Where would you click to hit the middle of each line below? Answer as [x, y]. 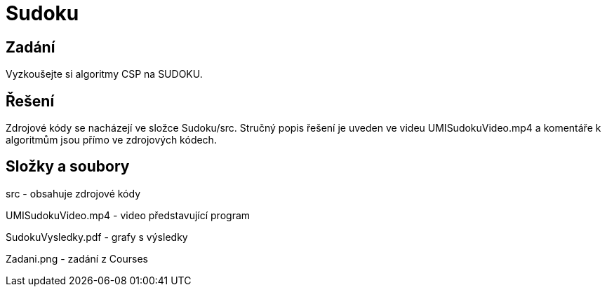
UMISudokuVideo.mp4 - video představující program [128, 215]
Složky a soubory [68, 167]
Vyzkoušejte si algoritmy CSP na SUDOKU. [104, 74]
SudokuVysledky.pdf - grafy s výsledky [97, 237]
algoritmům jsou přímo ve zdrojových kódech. [111, 140]
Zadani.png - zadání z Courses [77, 258]
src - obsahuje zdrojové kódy [73, 193]
